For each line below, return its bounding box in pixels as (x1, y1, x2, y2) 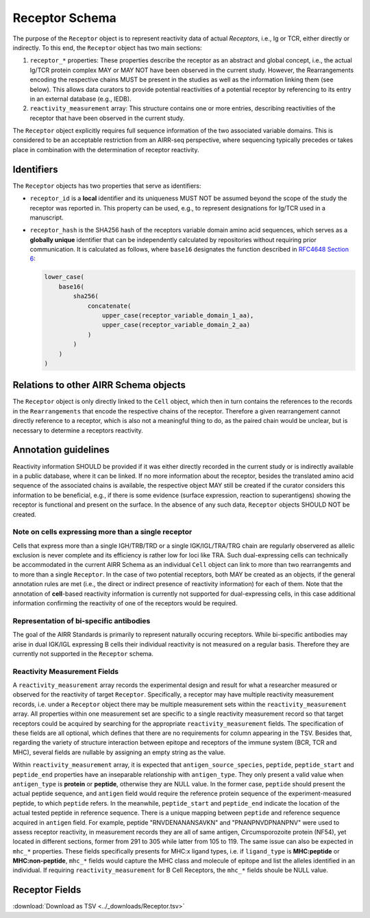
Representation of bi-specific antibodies (12, 616, 151, 625)
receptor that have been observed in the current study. (29, 114, 185, 122)
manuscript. (29, 213, 64, 221)
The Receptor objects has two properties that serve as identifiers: (12, 182, 201, 190)
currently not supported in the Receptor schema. (12, 649, 154, 657)
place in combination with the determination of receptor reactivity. (12, 145, 199, 154)
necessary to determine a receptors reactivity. (12, 426, 143, 435)
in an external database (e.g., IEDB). (29, 95, 132, 103)
